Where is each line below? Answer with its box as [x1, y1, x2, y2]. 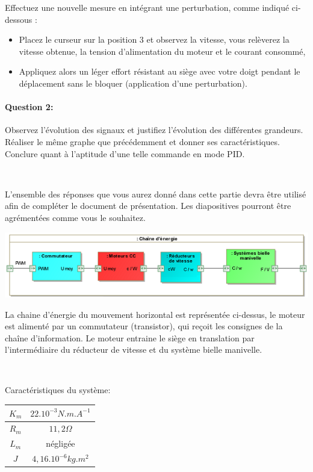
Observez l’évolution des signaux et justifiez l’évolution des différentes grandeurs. [5, 123, 303, 136]
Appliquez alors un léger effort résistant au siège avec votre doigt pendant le [19, 65, 300, 78]
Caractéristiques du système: [5, 383, 111, 396]
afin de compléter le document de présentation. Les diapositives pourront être [5, 199, 291, 212]
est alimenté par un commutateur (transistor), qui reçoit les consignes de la [5, 320, 283, 332]
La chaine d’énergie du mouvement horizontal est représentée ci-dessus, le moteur [5, 308, 305, 320]
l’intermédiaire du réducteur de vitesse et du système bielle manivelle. [5, 343, 262, 356]
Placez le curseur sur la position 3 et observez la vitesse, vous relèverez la [19, 33, 290, 46]
